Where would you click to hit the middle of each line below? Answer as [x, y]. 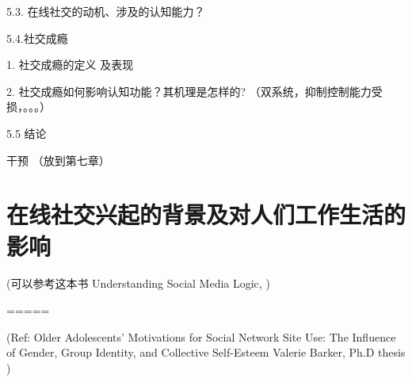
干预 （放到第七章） [58, 160]
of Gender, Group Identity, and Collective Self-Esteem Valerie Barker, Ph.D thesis [206, 352]
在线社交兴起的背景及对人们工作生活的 [206, 214]
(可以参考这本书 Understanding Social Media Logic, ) [138, 283]
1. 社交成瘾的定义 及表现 [70, 65]
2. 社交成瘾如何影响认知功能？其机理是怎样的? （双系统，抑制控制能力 [189, 91]
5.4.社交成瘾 [37, 38]
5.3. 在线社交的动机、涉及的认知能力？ [106, 11]
